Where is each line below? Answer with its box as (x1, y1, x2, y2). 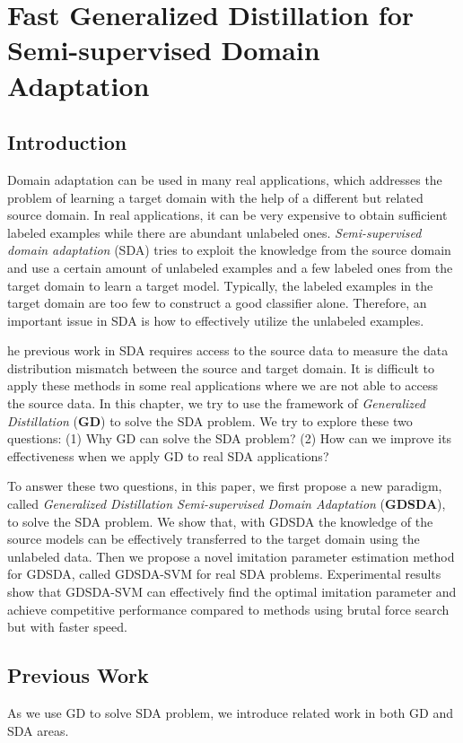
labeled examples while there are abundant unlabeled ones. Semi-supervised (7, 223, 422, 241)
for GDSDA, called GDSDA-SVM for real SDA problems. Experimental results (7, 564, 441, 583)
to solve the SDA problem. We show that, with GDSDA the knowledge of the (7, 511, 433, 530)
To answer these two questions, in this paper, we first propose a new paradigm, (7, 476, 442, 495)
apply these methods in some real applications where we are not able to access (7, 376, 439, 395)
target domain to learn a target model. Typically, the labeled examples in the (7, 275, 433, 294)
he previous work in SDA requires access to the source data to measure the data (7, 341, 449, 360)
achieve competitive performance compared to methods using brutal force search (7, 599, 450, 618)
